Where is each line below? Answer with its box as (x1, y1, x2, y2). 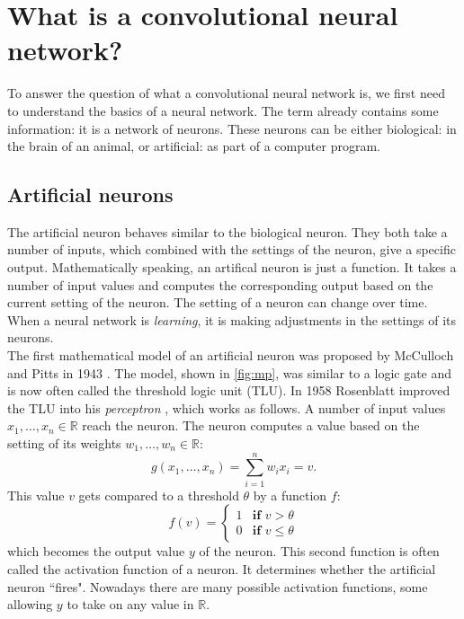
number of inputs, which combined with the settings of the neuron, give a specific (7, 240, 456, 259)
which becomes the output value (7, 542, 185, 561)
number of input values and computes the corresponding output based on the (7, 275, 433, 294)
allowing (7, 595, 53, 614)
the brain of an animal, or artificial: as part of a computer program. (7, 137, 380, 155)
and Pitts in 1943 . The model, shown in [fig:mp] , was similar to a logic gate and (7, 363, 452, 382)
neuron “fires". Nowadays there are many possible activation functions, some (7, 577, 428, 596)
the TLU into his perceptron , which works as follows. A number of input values (7, 398, 446, 417)
